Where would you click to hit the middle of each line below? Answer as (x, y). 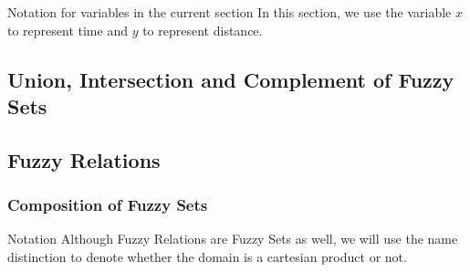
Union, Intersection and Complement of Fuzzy (231, 79)
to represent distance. (203, 30)
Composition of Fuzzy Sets (108, 205)
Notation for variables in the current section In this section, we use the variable (230, 12)
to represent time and (68, 30)
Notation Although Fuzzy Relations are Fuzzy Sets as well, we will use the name (233, 239)
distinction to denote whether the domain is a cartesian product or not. (207, 256)
